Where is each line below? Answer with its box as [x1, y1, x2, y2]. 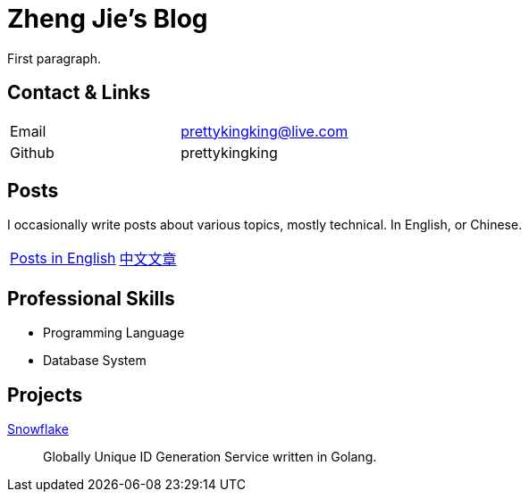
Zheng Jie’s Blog [7, 4, 208, 34]
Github [10, 143, 55, 162]
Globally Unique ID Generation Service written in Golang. [43, 449, 377, 465]
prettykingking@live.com [181, 121, 348, 140]
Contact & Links [7, 81, 151, 104]
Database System [43, 353, 147, 369]
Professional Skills [7, 287, 175, 310]
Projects [7, 383, 83, 406]
